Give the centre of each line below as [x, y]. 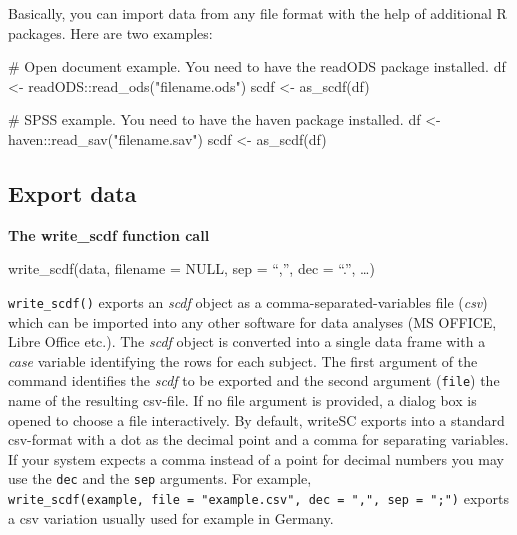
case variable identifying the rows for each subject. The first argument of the [243, 360]
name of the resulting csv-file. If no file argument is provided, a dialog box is [242, 400]
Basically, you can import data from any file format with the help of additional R [257, 13]
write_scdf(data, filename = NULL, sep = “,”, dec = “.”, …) [191, 268]
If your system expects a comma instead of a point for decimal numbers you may [256, 458]
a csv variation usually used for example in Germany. [171, 517]
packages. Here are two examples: [110, 32]
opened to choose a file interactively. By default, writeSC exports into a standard [256, 419]
